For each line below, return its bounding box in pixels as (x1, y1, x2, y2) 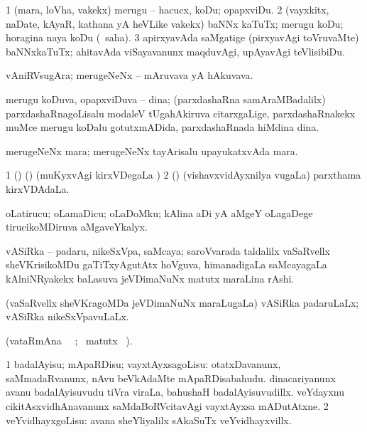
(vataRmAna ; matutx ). (6, 332, 133, 347)
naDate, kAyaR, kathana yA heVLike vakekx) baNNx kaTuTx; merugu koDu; (6, 16, 344, 31)
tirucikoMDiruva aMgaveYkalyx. (6, 219, 148, 234)
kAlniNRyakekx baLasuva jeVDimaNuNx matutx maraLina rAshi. (6, 270, 295, 285)
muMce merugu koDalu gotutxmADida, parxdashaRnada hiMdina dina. (6, 120, 319, 135)
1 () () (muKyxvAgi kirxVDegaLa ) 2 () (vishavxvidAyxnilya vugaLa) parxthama (6, 167, 361, 182)
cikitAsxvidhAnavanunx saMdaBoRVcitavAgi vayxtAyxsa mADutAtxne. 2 (6, 399, 329, 413)
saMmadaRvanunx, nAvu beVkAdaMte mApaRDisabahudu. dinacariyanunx (6, 370, 336, 385)
